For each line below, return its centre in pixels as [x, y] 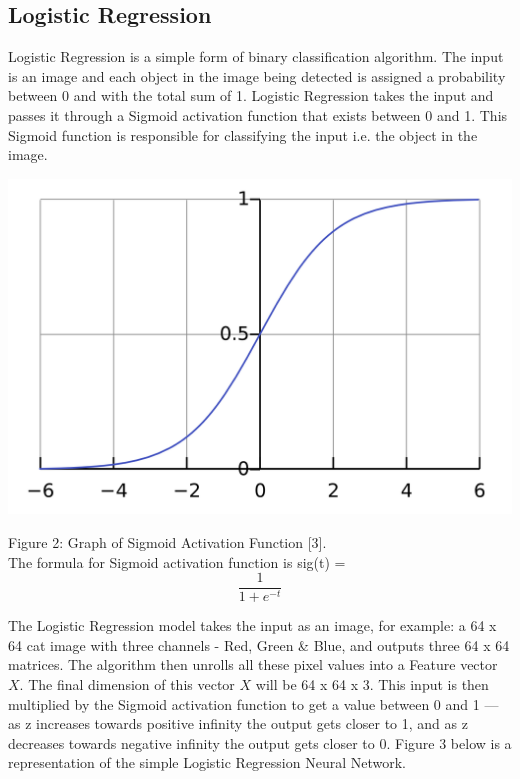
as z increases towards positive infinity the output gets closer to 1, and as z [238, 723]
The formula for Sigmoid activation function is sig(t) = [177, 561]
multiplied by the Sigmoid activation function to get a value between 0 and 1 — [253, 703]
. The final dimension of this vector [127, 684]
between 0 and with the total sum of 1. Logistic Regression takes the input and [251, 95]
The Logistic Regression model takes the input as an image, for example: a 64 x [252, 625]
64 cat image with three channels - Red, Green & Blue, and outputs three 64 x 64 [259, 644]
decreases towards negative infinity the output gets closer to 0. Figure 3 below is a [260, 742]
